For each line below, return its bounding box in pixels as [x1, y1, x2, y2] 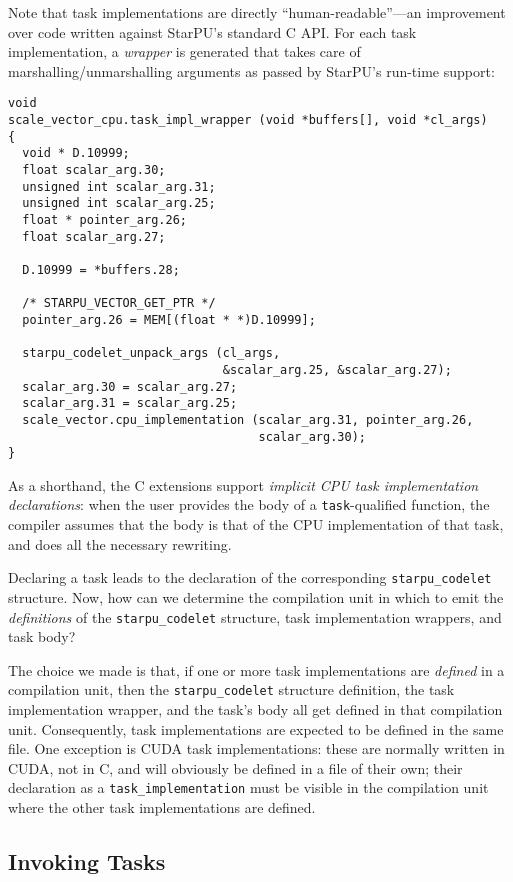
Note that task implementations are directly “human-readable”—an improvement [8, 2, 506, 22]
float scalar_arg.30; [22, 163, 166, 177]
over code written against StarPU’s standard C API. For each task [8, 21, 417, 42]
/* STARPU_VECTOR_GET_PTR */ [22, 296, 216, 311]
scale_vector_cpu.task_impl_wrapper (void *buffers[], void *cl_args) [8, 113, 488, 128]
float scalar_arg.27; [22, 229, 166, 244]
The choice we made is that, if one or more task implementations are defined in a [8, 659, 505, 680]
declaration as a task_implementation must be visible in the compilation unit [8, 777, 489, 798]
